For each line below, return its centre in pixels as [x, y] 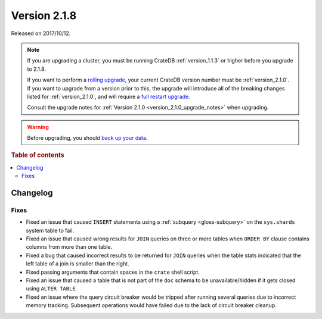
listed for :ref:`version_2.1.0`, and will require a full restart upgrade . [109, 96]
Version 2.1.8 [44, 15]
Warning [38, 127]
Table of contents [38, 155]
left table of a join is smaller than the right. [78, 264]
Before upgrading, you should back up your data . [87, 138]
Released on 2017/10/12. [41, 33]
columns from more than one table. [69, 247]
